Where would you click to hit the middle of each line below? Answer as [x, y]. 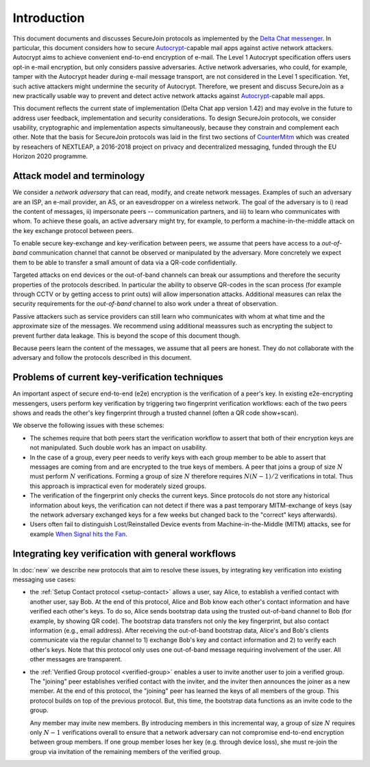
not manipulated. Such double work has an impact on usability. [119, 448]
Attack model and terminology [79, 176]
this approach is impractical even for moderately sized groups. [118, 486]
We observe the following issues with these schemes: [88, 426]
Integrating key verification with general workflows [124, 553]
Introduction [49, 18]
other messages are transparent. [76, 659]
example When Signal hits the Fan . [79, 534]
